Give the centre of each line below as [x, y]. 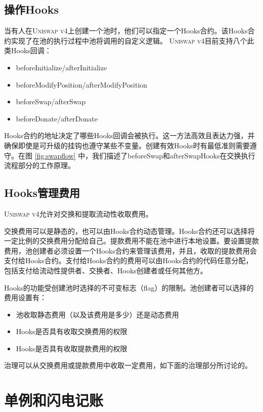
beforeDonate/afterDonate [57, 118]
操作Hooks [32, 9]
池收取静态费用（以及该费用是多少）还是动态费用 [97, 314]
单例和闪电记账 [54, 400]
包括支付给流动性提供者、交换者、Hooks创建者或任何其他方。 [106, 270]
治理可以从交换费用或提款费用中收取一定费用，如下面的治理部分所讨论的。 [128, 365]
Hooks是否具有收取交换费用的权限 [72, 331]
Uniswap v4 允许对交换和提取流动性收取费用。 [78, 213]
